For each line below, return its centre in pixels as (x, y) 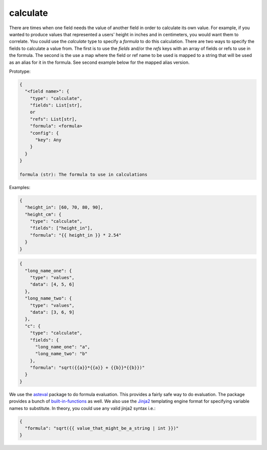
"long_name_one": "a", (63, 347)
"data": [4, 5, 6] (52, 284)
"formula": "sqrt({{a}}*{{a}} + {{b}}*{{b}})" (88, 368)
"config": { (44, 133)
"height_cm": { (43, 214)
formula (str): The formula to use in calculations (84, 174)
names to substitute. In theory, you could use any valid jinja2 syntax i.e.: (82, 408)
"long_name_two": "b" (61, 354)
